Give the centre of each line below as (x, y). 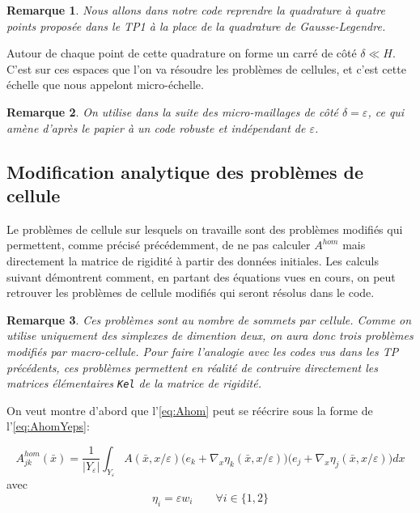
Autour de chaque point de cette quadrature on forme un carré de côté (182, 53)
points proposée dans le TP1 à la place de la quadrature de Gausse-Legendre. (196, 25)
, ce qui (386, 111)
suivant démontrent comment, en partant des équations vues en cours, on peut (201, 276)
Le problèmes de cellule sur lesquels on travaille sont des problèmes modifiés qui (205, 229)
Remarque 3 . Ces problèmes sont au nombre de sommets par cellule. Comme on (209, 319)
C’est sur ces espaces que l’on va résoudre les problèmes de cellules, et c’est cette (206, 68)
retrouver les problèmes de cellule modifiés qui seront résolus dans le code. (191, 293)
